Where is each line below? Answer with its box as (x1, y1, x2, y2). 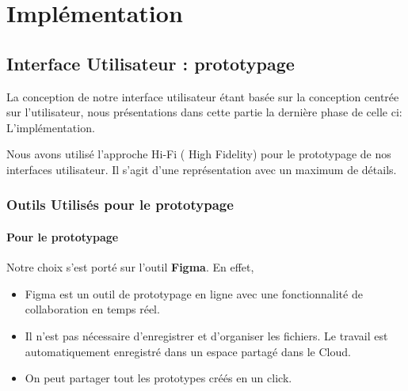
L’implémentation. (6, 119, 95, 135)
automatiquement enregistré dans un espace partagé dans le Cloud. (25, 343, 351, 359)
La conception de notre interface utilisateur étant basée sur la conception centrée (6, 88, 399, 104)
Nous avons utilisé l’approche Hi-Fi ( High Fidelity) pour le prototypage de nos (6, 146, 391, 162)
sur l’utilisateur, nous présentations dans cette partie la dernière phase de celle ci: (6, 104, 402, 120)
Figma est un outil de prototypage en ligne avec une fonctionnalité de (25, 285, 363, 302)
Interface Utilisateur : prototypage (6, 51, 295, 75)
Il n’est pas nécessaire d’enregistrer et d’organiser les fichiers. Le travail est (25, 327, 388, 344)
